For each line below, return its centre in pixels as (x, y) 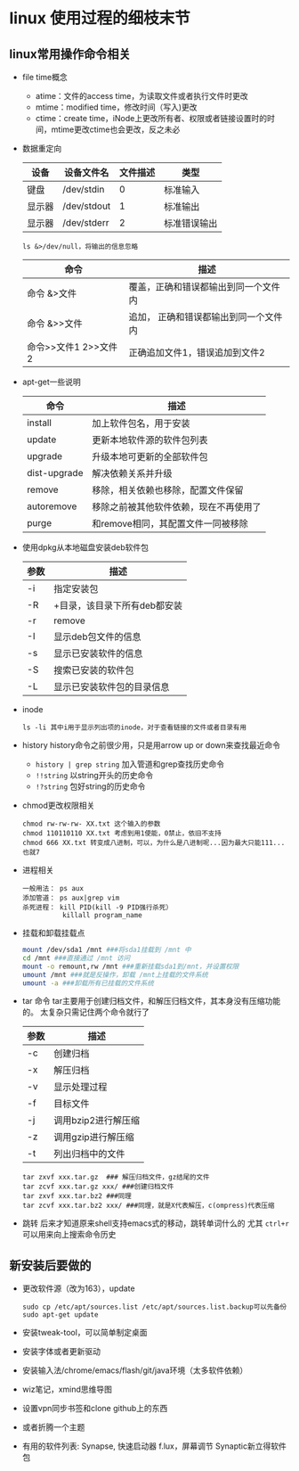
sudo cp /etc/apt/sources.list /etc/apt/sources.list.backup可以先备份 (154, 1307)
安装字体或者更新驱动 (61, 1352)
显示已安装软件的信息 (98, 653)
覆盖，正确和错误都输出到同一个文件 (204, 287)
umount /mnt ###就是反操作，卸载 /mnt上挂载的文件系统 (115, 974)
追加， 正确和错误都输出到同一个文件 (206, 317)
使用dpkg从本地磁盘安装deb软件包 (85, 547)
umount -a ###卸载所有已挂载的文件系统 (88, 983)
